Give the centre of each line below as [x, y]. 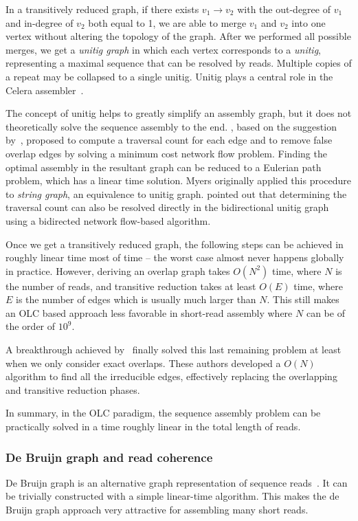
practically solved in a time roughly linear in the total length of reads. [153, 426]
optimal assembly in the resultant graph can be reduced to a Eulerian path [164, 167]
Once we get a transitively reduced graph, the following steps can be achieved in [175, 244]
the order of [31, 326]
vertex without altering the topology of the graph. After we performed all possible [178, 36]
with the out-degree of [284, 9]
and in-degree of [40, 22]
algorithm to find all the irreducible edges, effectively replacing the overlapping [171, 376]
